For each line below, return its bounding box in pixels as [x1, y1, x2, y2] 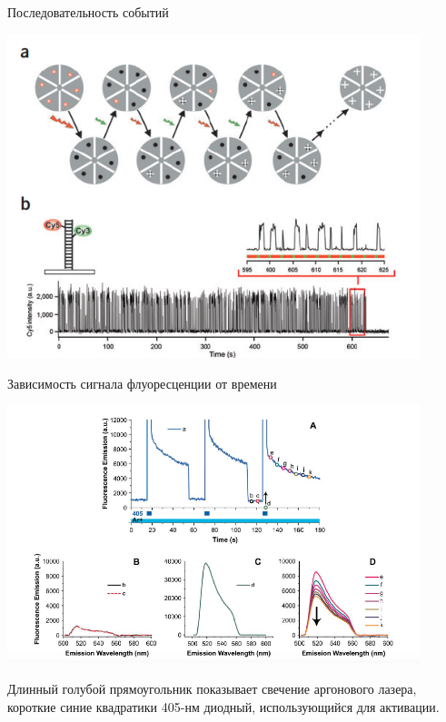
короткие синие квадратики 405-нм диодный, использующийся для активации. [7, 697, 440, 716]
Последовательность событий [7, 3, 169, 21]
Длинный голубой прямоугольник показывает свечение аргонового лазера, [7, 679, 417, 698]
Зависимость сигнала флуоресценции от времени [7, 373, 277, 392]
